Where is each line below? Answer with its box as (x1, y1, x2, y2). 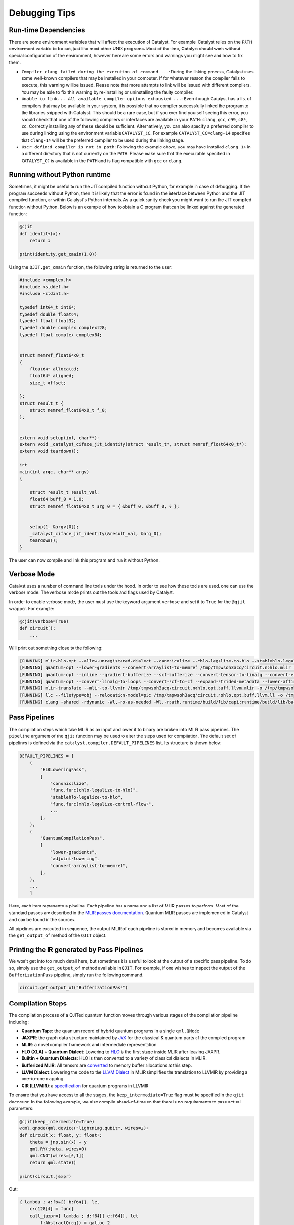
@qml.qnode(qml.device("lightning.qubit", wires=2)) (19, 1126, 149, 1131)
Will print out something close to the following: (9, 645, 103, 651)
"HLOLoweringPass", (40, 767, 87, 773)
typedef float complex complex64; (19, 332, 102, 338)
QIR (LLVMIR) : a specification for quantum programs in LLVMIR (21, 1083, 149, 1089)
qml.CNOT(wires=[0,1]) (29, 1153, 84, 1158)
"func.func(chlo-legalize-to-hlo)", (50, 787, 139, 793)
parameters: (9, 1105, 34, 1111)
